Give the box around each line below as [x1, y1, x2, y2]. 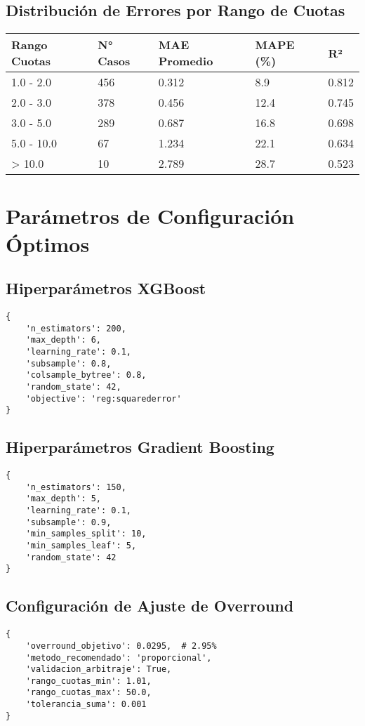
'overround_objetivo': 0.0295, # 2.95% [25, 640, 217, 651]
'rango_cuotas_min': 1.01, [25, 675, 152, 686]
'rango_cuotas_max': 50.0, [25, 687, 152, 698]
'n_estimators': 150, [25, 482, 126, 492]
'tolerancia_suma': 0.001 [25, 699, 147, 710]
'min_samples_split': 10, [25, 529, 147, 539]
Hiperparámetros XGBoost [6, 277, 206, 299]
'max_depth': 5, [25, 494, 102, 504]
